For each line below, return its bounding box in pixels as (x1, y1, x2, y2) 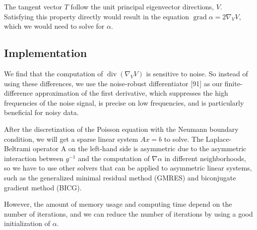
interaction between (4, 153, 64, 163)
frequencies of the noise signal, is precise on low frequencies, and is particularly (4, 97, 244, 108)
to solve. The (164, 133, 204, 144)
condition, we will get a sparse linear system (4, 133, 138, 144)
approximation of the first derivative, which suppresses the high (35, 88, 228, 98)
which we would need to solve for (4, 21, 105, 31)
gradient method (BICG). (4, 182, 82, 192)
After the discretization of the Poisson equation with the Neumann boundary (4, 123, 239, 134)
